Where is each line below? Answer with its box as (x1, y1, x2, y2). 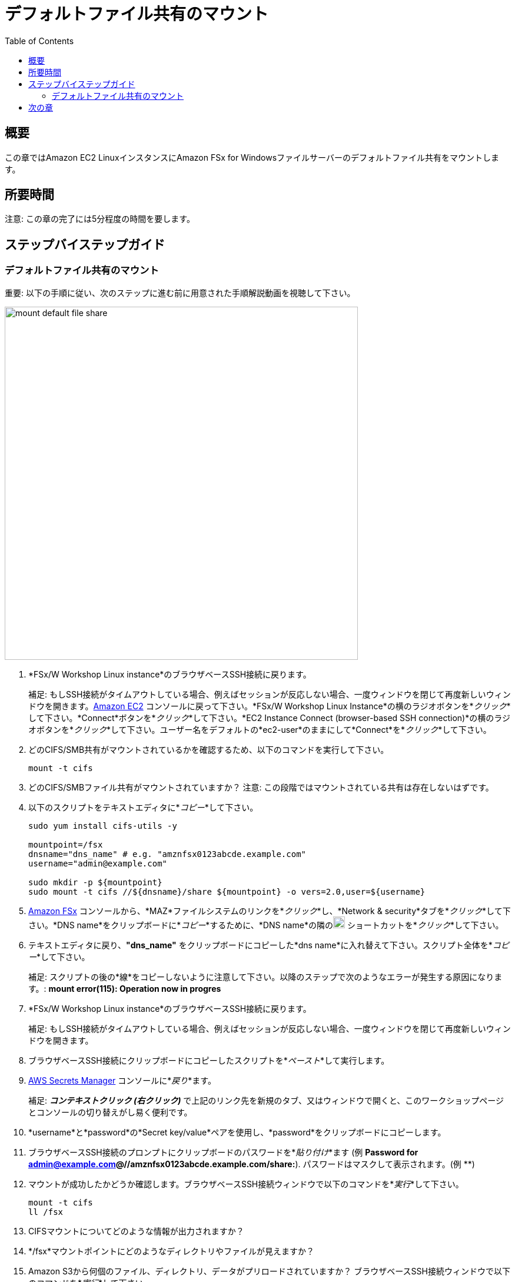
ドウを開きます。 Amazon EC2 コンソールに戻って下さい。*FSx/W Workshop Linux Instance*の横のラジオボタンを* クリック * (28, 700, 511, 711)
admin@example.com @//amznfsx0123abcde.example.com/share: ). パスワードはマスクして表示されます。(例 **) (28, 1158, 475, 1169)
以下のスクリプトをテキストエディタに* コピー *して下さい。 (28, 802, 258, 812)
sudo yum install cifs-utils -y (28, 821, 177, 831)
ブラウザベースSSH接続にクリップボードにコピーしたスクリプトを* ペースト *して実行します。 (28, 1055, 390, 1065)
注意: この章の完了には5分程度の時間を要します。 (5, 214, 195, 224)
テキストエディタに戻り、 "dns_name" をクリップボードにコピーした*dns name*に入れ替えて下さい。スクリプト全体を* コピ (28, 939, 509, 950)
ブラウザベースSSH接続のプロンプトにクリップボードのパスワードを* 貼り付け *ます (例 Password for (28, 1147, 418, 1157)
